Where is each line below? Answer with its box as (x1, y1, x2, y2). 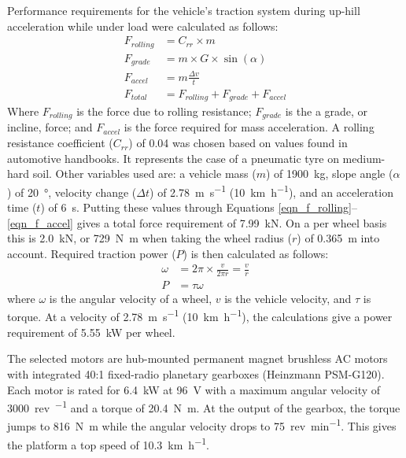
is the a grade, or (285, 103, 368, 120)
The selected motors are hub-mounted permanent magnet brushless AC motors (7, 350, 388, 367)
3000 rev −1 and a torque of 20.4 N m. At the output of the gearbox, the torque (7, 397, 400, 416)
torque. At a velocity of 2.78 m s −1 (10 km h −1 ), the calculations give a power (7, 306, 393, 325)
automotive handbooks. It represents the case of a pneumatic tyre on (7, 150, 339, 166)
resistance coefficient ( (7, 135, 113, 151)
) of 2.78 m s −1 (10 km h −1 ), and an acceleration (149, 181, 393, 200)
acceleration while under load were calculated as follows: (7, 17, 279, 34)
